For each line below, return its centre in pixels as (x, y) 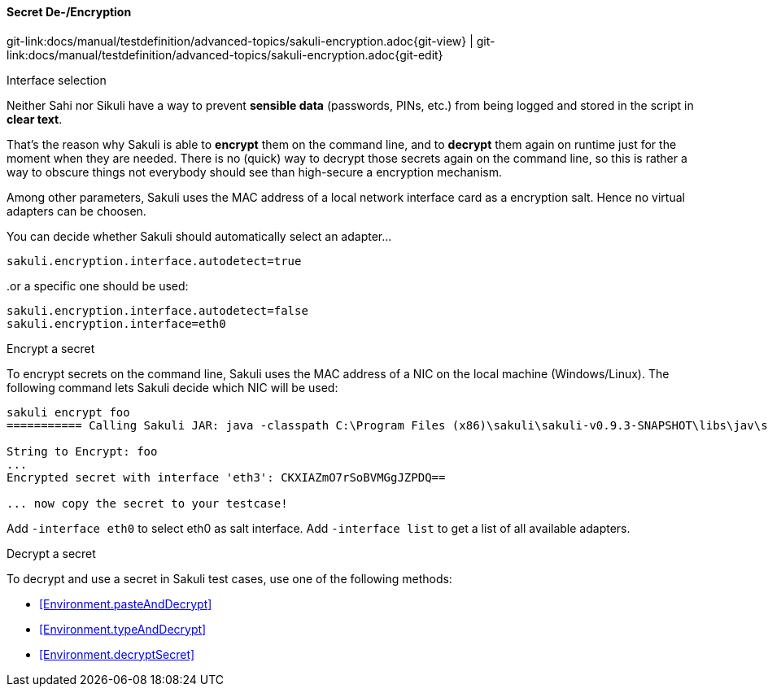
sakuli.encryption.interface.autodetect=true (154, 261)
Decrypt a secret (51, 553)
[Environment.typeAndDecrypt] (123, 629)
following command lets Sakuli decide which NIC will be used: (172, 387)
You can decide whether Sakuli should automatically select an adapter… (199, 236)
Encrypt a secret (51, 348)
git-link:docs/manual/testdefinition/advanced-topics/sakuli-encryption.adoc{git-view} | (240, 41)
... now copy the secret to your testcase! (147, 503)
